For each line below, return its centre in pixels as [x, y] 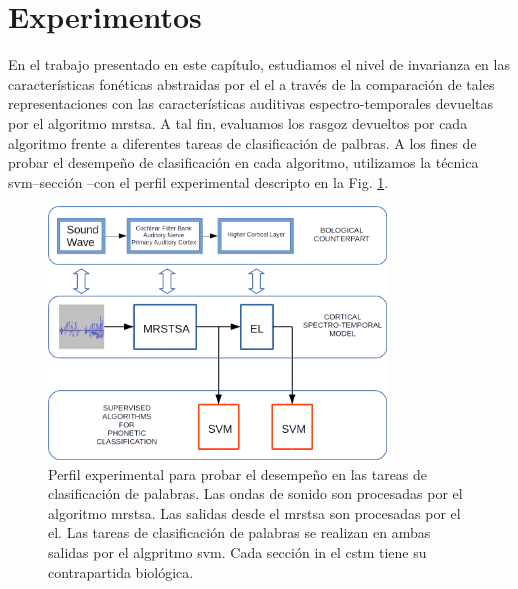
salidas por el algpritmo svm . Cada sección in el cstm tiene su [237, 551]
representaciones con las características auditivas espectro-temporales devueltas [251, 103]
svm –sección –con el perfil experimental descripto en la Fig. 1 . [198, 181]
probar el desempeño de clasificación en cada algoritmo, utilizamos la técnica [243, 162]
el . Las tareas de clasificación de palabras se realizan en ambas [239, 532]
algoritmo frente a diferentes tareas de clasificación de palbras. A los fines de [242, 142]
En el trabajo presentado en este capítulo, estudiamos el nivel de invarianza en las [259, 64]
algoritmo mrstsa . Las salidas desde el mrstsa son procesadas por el [254, 512]
